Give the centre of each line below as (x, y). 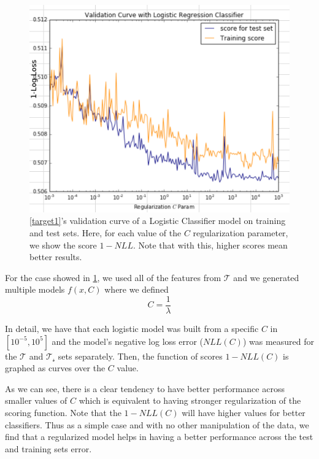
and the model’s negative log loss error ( (128, 341)
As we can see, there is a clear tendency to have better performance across (145, 388)
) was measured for (278, 341)
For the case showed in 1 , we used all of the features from (113, 277)
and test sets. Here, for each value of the (106, 233)
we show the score (63, 245)
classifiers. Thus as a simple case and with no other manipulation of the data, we (157, 424)
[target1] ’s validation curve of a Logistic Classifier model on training (158, 221)
